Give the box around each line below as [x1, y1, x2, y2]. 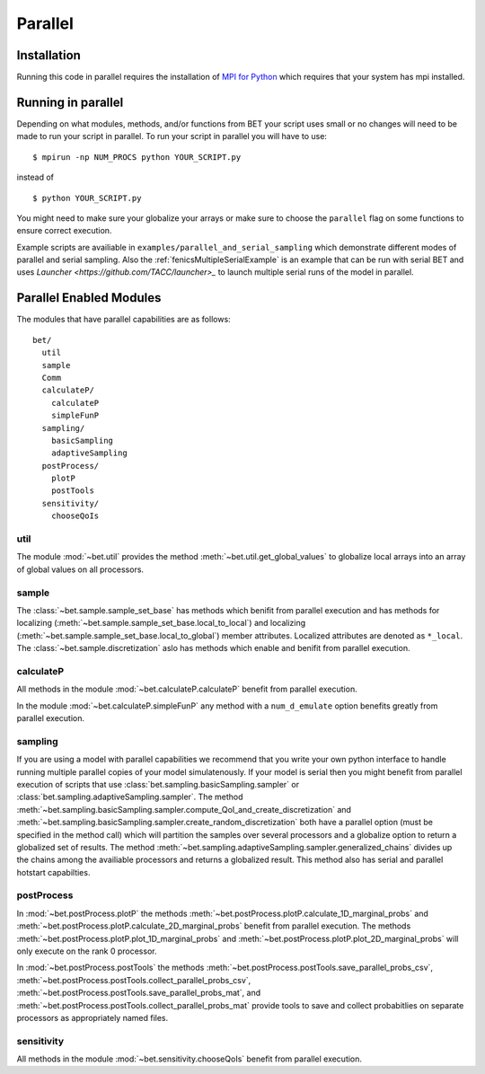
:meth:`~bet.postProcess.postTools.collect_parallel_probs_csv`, [16, 974, 251, 985]
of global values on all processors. [16, 564, 144, 575]
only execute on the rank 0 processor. [16, 946, 157, 956]
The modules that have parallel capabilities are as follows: [16, 314, 231, 325]
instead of [16, 172, 54, 183]
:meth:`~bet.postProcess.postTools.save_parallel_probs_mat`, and [16, 988, 261, 999]
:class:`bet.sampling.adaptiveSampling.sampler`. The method [16, 791, 243, 803]
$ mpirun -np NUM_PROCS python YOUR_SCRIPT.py [32, 152, 242, 162]
